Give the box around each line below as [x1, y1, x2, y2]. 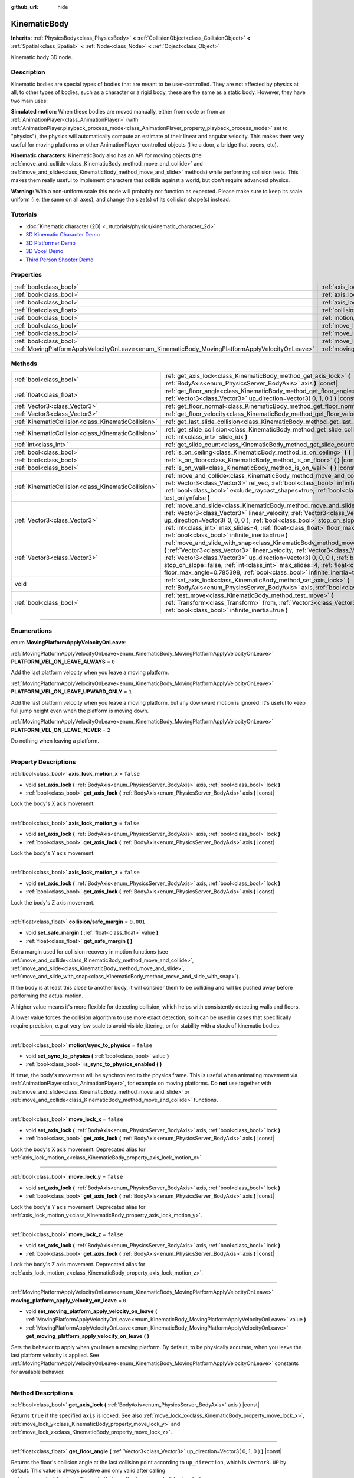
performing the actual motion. [11, 992, 84, 999]
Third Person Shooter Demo [25, 256, 94, 263]
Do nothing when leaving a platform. [11, 737, 100, 744]
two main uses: [11, 97, 48, 104]
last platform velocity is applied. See [11, 1351, 100, 1359]
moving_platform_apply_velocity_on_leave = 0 [11, 1297, 127, 1304]
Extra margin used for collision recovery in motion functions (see [11, 948, 168, 955]
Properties [11, 271, 42, 279]
